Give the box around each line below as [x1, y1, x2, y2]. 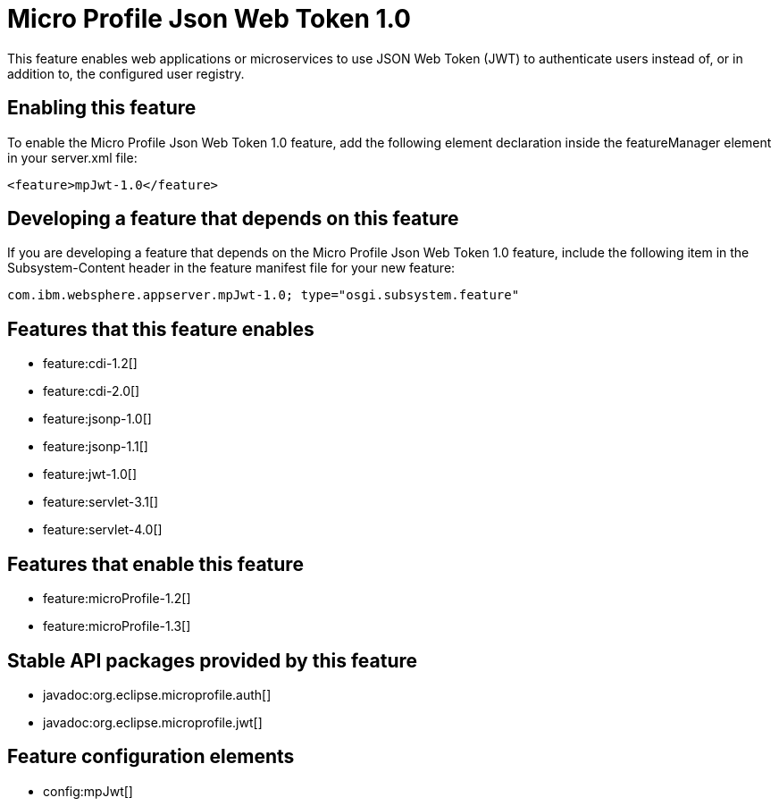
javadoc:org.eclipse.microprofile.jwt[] [43, 714, 263, 730]
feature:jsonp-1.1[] [43, 439, 148, 455]
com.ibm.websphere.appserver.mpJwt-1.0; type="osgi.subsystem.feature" [7, 288, 520, 303]
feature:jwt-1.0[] [43, 466, 138, 483]
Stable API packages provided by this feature [7, 649, 418, 672]
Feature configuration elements [7, 745, 295, 768]
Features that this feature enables [7, 317, 314, 340]
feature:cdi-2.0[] [43, 383, 140, 399]
